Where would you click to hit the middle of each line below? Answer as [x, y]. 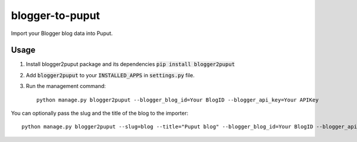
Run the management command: [66, 86]
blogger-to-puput [56, 15]
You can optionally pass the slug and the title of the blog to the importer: [100, 113]
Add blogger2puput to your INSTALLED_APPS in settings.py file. [110, 75]
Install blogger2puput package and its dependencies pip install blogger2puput [130, 64]
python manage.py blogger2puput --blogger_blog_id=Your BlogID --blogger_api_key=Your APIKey [178, 100]
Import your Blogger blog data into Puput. [62, 33]
